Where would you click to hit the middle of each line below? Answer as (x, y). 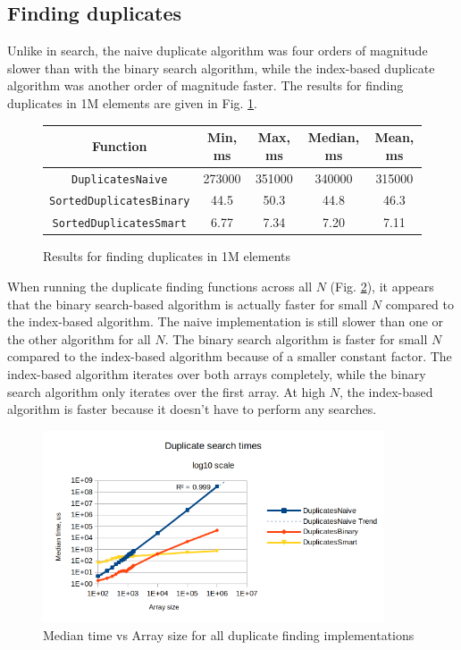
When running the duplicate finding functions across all (160, 287)
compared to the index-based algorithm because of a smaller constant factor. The (230, 356)
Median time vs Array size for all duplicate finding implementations (229, 634)
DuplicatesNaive (120, 179)
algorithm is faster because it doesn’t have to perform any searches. (192, 409)
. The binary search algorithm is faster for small (296, 338)
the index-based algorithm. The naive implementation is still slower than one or (226, 321)
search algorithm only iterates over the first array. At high (166, 391)
